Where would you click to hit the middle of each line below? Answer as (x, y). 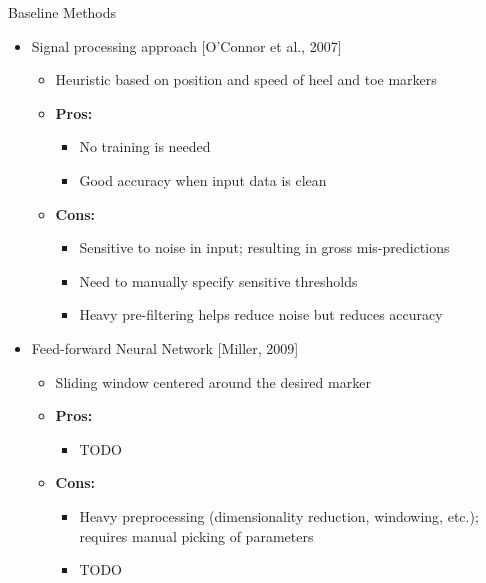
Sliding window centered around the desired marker (213, 381)
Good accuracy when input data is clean (203, 179)
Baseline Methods (62, 12)
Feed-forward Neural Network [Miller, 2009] (165, 347)
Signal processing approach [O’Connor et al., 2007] (186, 45)
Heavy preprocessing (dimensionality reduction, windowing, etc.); (279, 515)
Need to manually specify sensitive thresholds (218, 280)
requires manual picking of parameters (196, 535)
